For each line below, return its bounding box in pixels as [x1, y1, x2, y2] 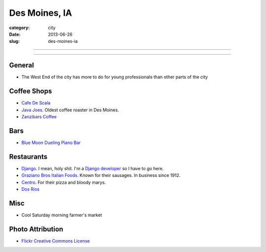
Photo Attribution [9, 225, 64, 233]
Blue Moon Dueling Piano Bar [21, 140, 81, 145]
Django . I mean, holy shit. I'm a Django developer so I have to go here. [21, 165, 164, 171]
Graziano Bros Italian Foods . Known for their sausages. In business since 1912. [21, 173, 181, 179]
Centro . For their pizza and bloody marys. [21, 179, 106, 185]
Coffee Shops [9, 87, 52, 96]
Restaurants [9, 152, 48, 161]
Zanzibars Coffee [21, 113, 57, 119]
